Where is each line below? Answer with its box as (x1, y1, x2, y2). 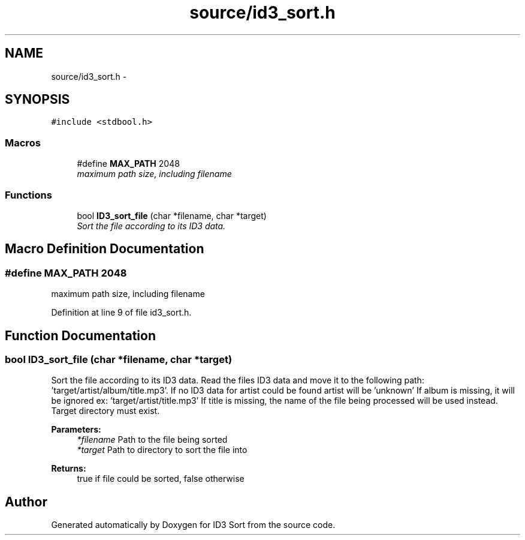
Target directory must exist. (51, 406, 160, 416)
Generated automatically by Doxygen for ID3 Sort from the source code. (51, 520, 336, 530)
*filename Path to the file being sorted (77, 434, 228, 445)
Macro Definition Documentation (5, 241, 204, 257)
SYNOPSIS (5, 92, 70, 107)
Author (5, 494, 47, 509)
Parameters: (51, 424, 101, 435)
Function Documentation (5, 328, 156, 343)
